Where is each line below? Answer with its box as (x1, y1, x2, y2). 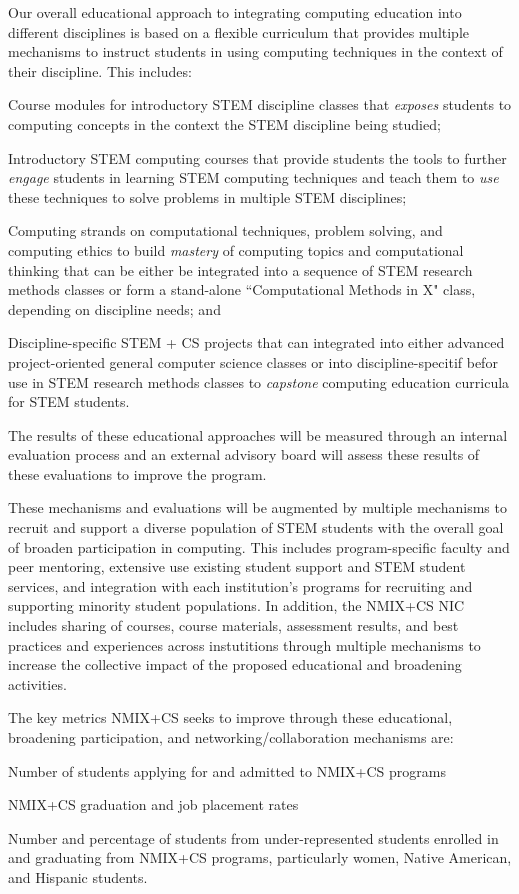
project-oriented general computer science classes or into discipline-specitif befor (8, 351, 498, 372)
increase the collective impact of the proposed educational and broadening (8, 654, 462, 675)
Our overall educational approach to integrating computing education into (8, 2, 462, 22)
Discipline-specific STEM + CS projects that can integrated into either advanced (8, 332, 505, 353)
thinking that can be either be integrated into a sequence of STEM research (8, 259, 473, 280)
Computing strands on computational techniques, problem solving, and (8, 220, 443, 241)
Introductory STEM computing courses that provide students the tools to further (8, 147, 507, 168)
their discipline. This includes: (8, 60, 192, 81)
